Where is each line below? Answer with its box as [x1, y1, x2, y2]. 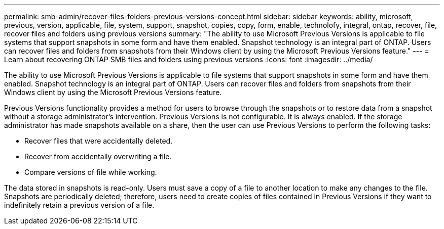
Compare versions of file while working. [24, 168, 157, 176]
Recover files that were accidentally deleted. [24, 136, 173, 145]
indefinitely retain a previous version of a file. [4, 201, 155, 209]
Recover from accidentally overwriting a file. [24, 152, 172, 161]
